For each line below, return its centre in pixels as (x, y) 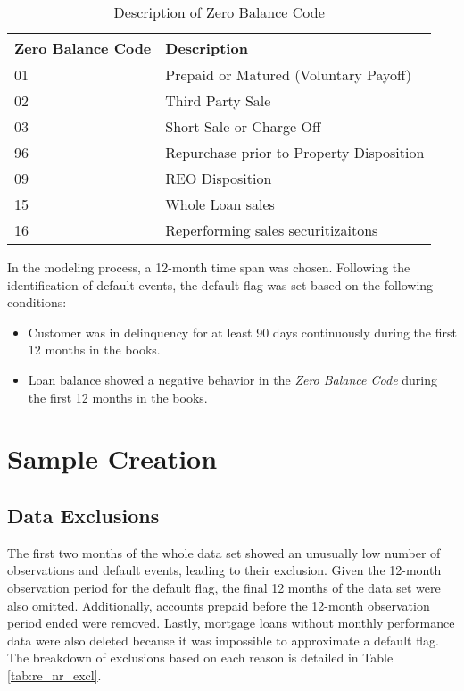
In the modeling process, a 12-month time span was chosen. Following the (209, 267)
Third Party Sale (218, 100)
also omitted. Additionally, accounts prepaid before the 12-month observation (219, 605)
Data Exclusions (83, 515)
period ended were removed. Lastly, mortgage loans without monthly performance (231, 623)
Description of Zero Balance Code (219, 12)
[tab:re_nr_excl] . (54, 674)
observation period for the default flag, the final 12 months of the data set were (224, 587)
